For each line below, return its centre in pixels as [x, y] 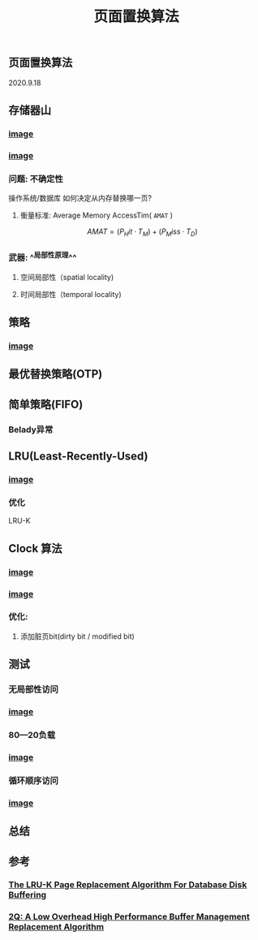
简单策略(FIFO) [46, 404]
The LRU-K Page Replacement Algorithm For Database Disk [128, 885]
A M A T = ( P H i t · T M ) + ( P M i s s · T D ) [142, 232]
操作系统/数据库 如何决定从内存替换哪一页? [80, 198]
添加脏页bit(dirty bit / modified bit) [77, 636]
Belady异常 [31, 429]
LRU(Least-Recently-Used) [78, 457]
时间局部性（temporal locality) [71, 294]
